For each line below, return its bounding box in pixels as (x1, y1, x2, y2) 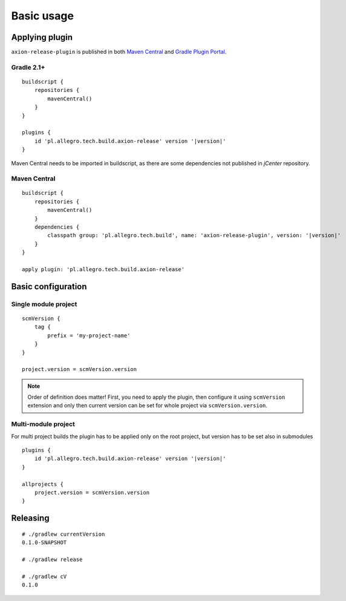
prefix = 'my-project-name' (47, 332, 131, 339)
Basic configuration (11, 281, 87, 292)
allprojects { (22, 481, 64, 487)
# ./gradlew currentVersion (22, 530, 105, 537)
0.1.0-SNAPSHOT (22, 539, 67, 546)
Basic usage (11, 9, 74, 22)
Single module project (11, 300, 77, 308)
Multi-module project (11, 420, 76, 429)
